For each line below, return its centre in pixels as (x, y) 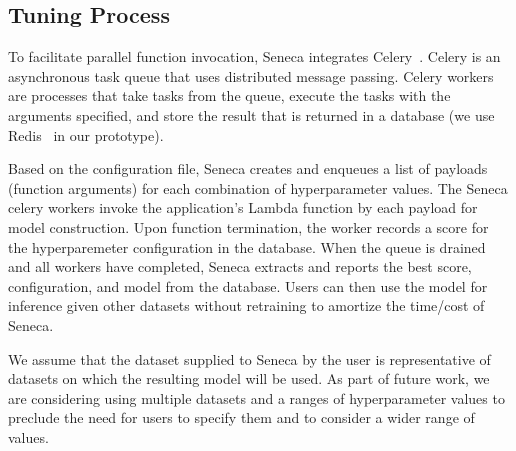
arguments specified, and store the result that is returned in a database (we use (251, 114)
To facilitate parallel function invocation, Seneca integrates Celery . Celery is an (254, 56)
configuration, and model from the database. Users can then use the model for (248, 285)
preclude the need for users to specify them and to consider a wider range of (241, 417)
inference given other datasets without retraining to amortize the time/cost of (246, 305)
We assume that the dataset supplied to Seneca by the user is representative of (249, 358)
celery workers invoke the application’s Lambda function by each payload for (243, 207)
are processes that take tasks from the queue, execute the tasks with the (229, 95)
